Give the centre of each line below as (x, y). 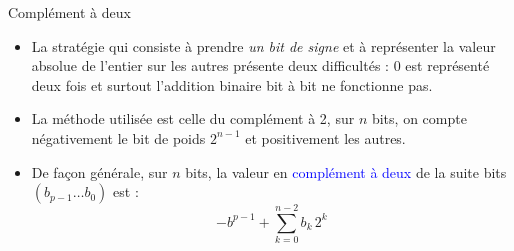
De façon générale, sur (99, 171)
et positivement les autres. (325, 137)
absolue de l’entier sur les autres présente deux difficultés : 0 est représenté (260, 65)
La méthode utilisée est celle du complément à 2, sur (193, 118)
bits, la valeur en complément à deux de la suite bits (346, 171)
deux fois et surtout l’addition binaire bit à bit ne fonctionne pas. (232, 84)
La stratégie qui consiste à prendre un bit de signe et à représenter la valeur (263, 45)
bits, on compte (419, 118)
